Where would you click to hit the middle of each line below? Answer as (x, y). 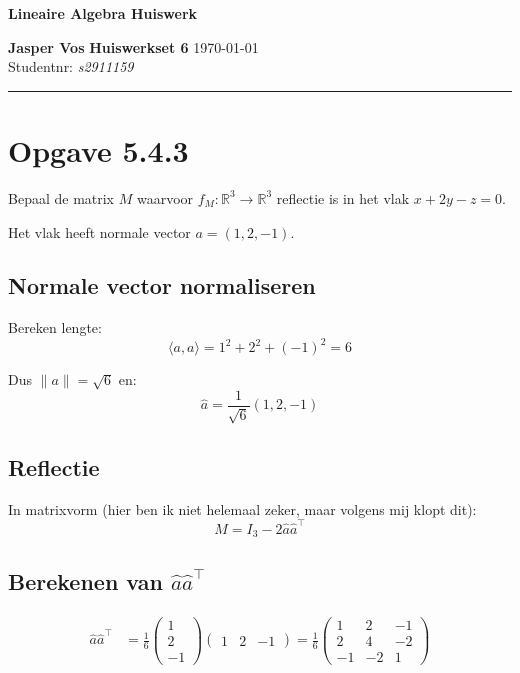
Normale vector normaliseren (162, 285)
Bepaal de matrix (61, 197)
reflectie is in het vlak (343, 197)
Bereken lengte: (55, 327)
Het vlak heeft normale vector (99, 231)
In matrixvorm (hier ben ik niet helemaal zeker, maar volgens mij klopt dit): (242, 508)
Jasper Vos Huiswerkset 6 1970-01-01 (133, 46)
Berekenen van (85, 580)
